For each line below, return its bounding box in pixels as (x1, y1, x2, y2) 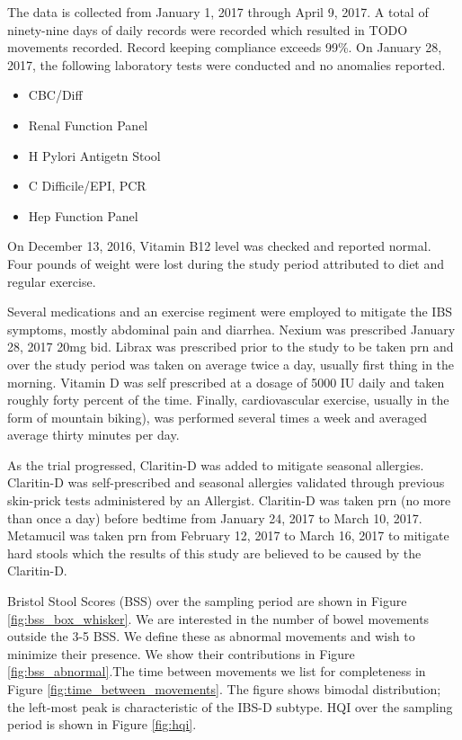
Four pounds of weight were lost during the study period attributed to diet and (7, 254, 445, 272)
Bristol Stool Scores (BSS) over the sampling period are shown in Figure (7, 592, 407, 611)
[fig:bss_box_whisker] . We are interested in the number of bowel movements (7, 609, 430, 628)
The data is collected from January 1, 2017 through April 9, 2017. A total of (7, 3, 429, 21)
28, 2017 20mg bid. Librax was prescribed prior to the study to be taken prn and (7, 337, 454, 356)
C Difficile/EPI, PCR (28, 176, 147, 195)
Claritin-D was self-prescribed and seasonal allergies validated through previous (7, 473, 445, 492)
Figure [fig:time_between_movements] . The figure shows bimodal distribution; (7, 680, 441, 698)
